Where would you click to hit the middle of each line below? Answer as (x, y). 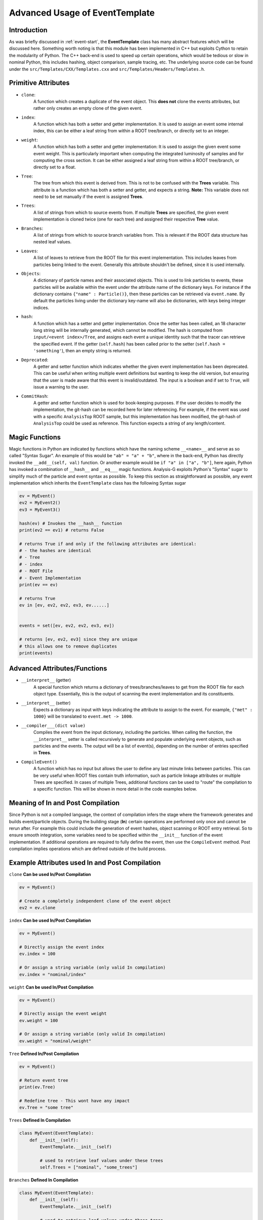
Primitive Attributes (39, 83)
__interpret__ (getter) (46, 680)
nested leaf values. (52, 242)
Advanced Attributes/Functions (58, 669)
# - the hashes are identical (55, 551)
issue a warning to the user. (61, 387)
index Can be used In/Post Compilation (50, 920)
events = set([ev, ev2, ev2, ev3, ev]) (67, 626)
